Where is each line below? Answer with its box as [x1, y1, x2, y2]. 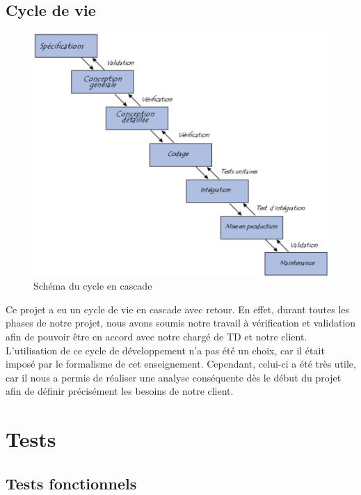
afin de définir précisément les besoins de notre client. [6, 384, 234, 398]
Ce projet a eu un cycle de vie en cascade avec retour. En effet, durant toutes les [6, 301, 350, 316]
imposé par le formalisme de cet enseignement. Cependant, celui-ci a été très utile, [6, 356, 356, 371]
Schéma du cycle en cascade [33, 278, 152, 293]
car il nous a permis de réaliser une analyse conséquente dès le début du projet [6, 370, 342, 384]
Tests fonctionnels [6, 472, 137, 494]
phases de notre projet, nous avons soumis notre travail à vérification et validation [6, 315, 356, 330]
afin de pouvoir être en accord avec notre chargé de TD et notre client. [6, 329, 307, 343]
